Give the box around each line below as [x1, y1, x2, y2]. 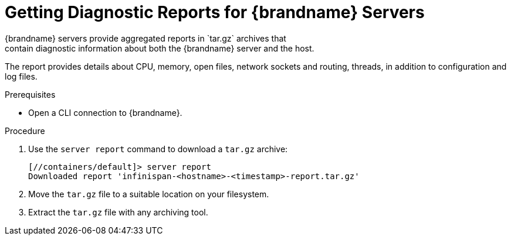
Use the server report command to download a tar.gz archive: [28, 143, 288, 154]
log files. [5, 71, 38, 81]
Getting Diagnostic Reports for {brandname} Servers [5, 2, 425, 22]
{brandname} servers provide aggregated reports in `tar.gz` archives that [5, 33, 286, 43]
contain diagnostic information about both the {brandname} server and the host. [5, 43, 314, 53]
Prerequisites [5, 89, 56, 100]
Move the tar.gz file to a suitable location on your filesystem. [28, 188, 269, 199]
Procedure [5, 125, 45, 136]
